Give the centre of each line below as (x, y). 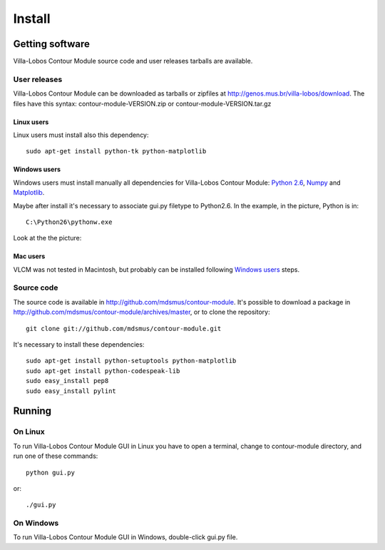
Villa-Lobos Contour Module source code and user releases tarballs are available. (133, 61)
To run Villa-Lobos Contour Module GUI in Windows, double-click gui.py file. (125, 537)
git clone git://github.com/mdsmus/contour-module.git (124, 329)
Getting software (52, 44)
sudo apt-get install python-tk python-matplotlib (116, 151)
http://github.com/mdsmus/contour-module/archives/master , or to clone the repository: (142, 312)
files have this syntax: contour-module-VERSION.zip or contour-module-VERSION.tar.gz (142, 103)
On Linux (29, 432)
